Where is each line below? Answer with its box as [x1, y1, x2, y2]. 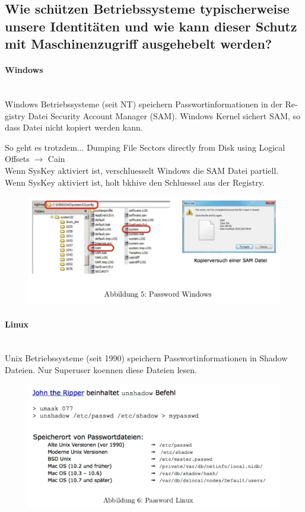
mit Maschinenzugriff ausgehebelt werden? [5, 34, 272, 53]
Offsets [5, 152, 30, 165]
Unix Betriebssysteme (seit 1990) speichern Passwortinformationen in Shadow [5, 352, 288, 364]
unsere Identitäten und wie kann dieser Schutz [5, 17, 297, 35]
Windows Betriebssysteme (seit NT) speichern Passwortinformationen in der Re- [5, 97, 298, 110]
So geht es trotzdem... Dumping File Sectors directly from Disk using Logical [5, 141, 285, 153]
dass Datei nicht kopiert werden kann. [5, 121, 143, 133]
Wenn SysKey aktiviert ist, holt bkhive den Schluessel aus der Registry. [5, 176, 265, 188]
